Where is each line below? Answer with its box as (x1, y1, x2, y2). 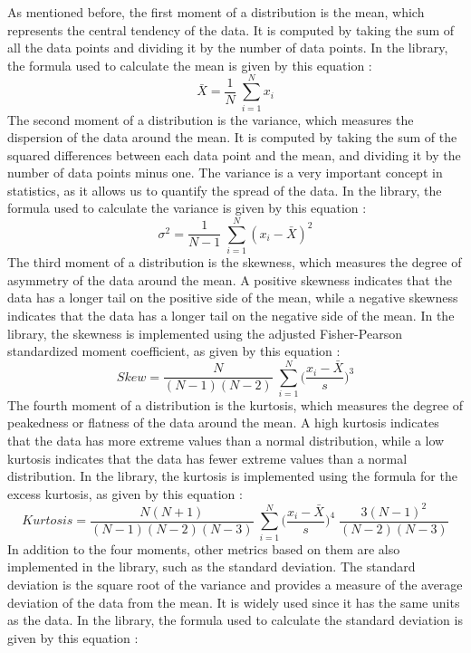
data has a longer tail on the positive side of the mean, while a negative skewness (7, 288, 458, 307)
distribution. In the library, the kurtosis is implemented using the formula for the (7, 466, 457, 485)
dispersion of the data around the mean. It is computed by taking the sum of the (7, 128, 457, 147)
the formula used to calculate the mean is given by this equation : (7, 55, 372, 74)
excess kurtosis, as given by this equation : (7, 484, 243, 503)
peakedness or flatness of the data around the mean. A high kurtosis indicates (7, 413, 439, 432)
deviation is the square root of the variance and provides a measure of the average (7, 574, 463, 593)
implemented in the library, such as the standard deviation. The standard (7, 557, 416, 576)
